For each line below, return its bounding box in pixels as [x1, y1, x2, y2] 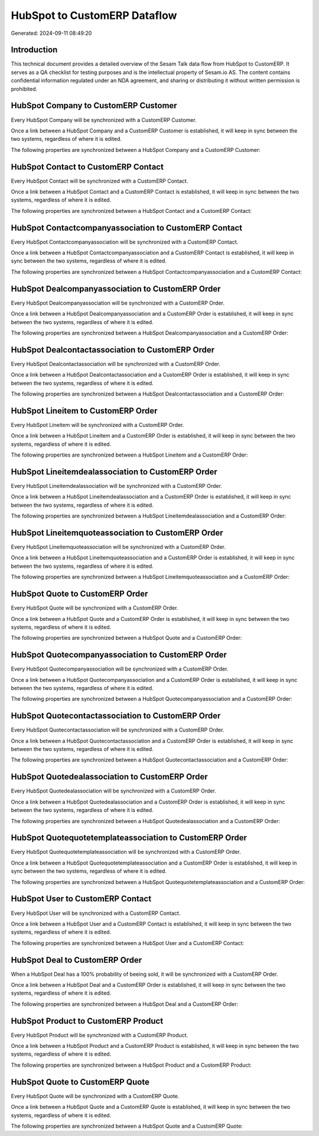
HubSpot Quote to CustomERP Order [11, 589, 148, 599]
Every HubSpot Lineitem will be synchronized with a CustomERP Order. [11, 421, 184, 428]
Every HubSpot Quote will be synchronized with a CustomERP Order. [11, 604, 178, 611]
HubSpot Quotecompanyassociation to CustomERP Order [11, 650, 227, 660]
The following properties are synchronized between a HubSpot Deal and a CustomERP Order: [11, 1000, 239, 1008]
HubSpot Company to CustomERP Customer [11, 101, 177, 111]
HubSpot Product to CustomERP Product [11, 1016, 164, 1026]
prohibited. [11, 85, 38, 92]
